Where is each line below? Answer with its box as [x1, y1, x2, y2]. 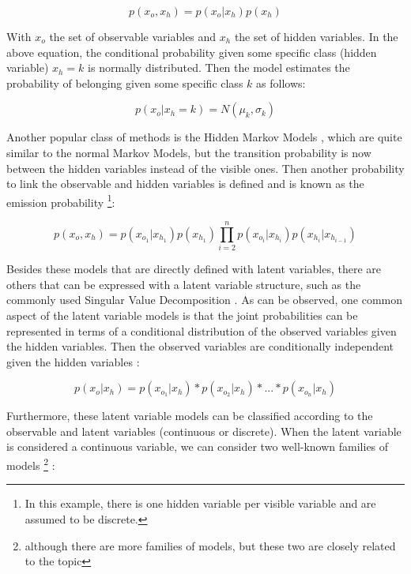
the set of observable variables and [49, 28, 217, 44]
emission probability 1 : [6, 191, 115, 210]
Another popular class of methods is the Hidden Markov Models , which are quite [6, 129, 402, 145]
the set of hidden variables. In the [234, 28, 398, 44]
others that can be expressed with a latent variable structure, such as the [6, 276, 361, 292]
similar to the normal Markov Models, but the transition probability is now [6, 144, 371, 160]
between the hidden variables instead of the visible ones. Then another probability [6, 159, 405, 176]
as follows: [256, 74, 306, 91]
